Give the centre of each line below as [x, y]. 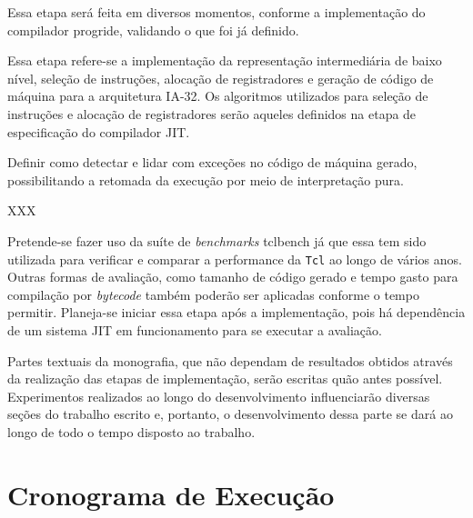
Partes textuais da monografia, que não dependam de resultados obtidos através [230, 360]
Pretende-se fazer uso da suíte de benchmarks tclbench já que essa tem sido [217, 240]
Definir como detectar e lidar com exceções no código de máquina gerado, [212, 162]
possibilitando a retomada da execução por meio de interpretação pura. [206, 179]
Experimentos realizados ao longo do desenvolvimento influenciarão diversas [219, 396]
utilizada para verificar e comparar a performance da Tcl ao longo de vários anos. [235, 259]
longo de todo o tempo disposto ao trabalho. [131, 431]
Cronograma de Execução [171, 494]
